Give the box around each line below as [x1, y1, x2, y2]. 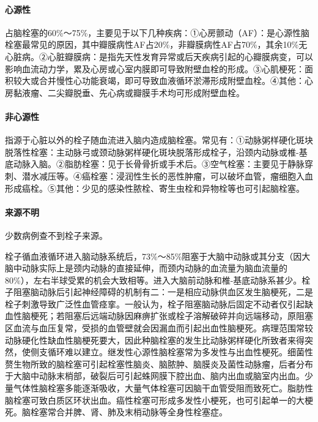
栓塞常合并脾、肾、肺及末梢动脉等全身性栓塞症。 [30, 405, 227, 418]
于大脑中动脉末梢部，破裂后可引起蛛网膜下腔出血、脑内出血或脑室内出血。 [5, 369, 305, 382]
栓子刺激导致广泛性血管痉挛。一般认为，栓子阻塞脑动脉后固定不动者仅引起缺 [5, 297, 313, 310]
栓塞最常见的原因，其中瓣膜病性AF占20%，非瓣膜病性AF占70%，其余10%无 [5, 38, 308, 51]
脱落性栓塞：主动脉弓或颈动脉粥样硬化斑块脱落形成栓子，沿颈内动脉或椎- [5, 145, 299, 158]
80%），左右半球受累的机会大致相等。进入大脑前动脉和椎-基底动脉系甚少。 [5, 273, 302, 286]
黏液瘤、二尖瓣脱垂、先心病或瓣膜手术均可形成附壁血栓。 [13, 86, 245, 99]
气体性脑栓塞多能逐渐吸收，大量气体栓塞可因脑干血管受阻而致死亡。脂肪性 [13, 382, 313, 394]
